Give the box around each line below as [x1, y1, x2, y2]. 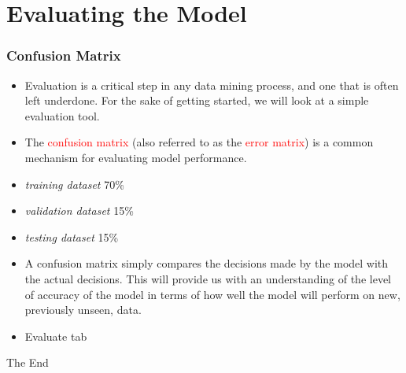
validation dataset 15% [24, 202, 134, 219]
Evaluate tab [24, 327, 87, 344]
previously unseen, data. [24, 301, 142, 318]
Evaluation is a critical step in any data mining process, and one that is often [24, 76, 399, 93]
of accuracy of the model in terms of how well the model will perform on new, [24, 286, 400, 302]
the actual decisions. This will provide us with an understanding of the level [24, 270, 392, 286]
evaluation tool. [24, 107, 100, 124]
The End [6, 354, 49, 371]
